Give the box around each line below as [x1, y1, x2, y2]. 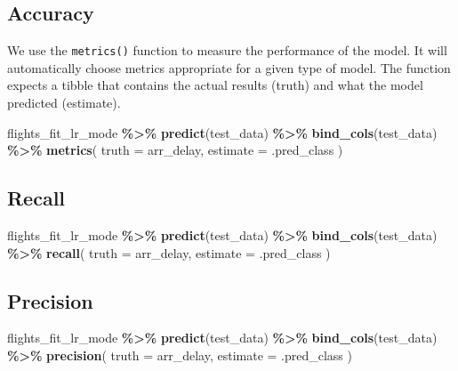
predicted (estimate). [7, 93, 121, 112]
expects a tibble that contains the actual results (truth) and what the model [7, 76, 423, 94]
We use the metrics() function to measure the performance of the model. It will [7, 41, 447, 60]
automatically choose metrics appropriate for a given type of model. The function [7, 58, 451, 77]
